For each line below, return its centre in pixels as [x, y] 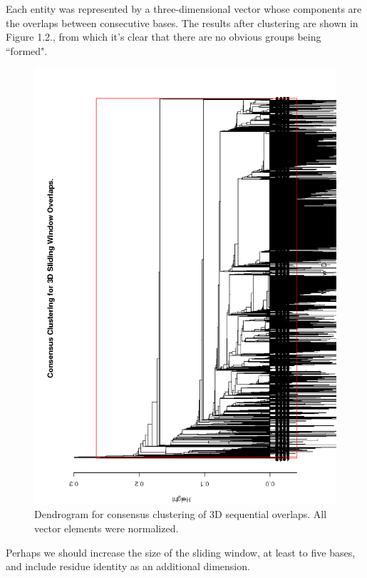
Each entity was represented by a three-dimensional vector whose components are [184, 9]
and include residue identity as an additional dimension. [128, 566]
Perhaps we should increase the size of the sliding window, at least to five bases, [181, 552]
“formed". [27, 50]
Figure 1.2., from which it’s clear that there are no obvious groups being [164, 37]
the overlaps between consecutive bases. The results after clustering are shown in [182, 22]
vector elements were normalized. [107, 528]
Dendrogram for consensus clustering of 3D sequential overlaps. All [181, 514]
